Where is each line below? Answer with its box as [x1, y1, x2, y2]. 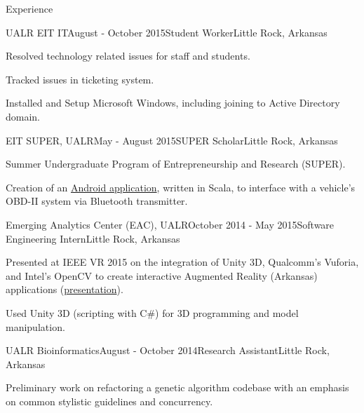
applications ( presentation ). [6, 282, 123, 297]
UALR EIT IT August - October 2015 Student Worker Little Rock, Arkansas [6, 25, 328, 39]
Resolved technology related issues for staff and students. [6, 48, 250, 63]
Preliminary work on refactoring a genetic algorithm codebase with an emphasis [6, 380, 349, 395]
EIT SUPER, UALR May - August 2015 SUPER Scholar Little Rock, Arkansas [6, 133, 338, 147]
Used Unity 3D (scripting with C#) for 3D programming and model [6, 305, 299, 320]
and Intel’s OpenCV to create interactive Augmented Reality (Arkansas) [6, 268, 318, 283]
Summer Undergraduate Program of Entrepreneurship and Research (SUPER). [6, 156, 346, 171]
